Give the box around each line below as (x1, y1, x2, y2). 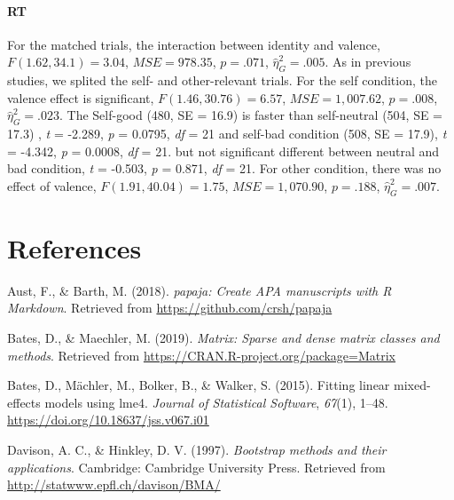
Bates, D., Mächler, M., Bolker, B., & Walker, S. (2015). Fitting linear (7, 376, 390, 394)
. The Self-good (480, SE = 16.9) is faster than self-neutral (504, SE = (59, 106, 443, 124)
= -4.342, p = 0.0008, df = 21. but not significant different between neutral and (7, 141, 440, 160)
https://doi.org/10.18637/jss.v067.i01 (7, 410, 209, 429)
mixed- (394, 376, 431, 394)
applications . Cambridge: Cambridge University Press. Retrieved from (7, 457, 386, 476)
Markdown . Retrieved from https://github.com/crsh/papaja (7, 298, 333, 317)
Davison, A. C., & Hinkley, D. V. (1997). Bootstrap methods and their (7, 440, 387, 459)
